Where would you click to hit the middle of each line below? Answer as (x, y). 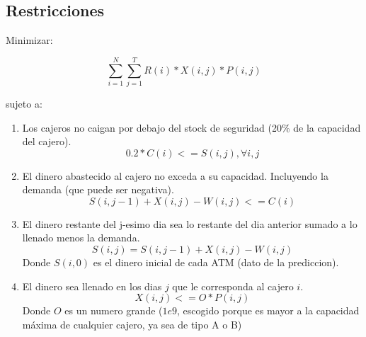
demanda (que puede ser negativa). (98, 189)
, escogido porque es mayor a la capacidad (268, 310)
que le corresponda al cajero (233, 286)
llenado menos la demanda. (81, 238)
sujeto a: (24, 103)
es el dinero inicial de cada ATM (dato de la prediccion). (216, 262)
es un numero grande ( (114, 310)
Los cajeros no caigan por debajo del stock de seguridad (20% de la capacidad (191, 127)
